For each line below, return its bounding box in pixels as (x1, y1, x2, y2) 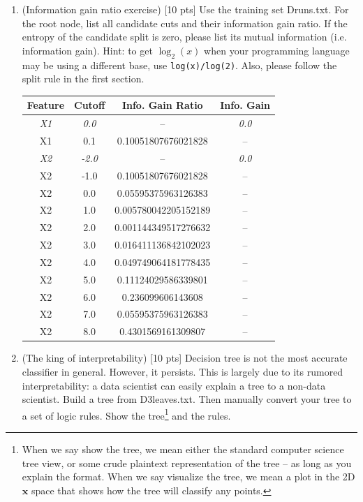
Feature (27, 98, 65, 112)
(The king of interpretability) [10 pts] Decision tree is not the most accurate (22, 350, 348, 365)
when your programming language (204, 43, 350, 57)
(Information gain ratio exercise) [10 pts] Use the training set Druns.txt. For (22, 2, 349, 16)
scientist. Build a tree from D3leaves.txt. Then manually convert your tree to (22, 392, 352, 406)
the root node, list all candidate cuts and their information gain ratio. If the (22, 15, 348, 30)
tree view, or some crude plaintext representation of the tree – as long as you (22, 455, 352, 470)
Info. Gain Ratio (121, 98, 203, 112)
